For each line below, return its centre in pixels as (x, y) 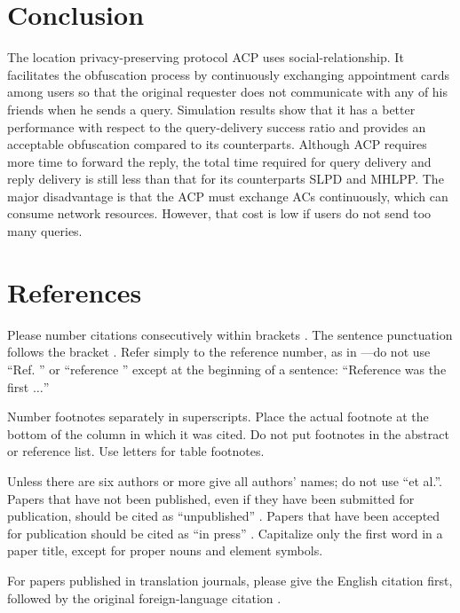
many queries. (45, 231)
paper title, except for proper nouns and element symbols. (165, 550)
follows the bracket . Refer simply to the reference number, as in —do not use (219, 352)
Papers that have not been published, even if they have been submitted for (211, 498)
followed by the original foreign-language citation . (144, 597)
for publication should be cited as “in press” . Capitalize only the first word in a (225, 533)
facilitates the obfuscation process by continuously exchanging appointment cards (228, 74)
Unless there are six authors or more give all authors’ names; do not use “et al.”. (225, 480)
